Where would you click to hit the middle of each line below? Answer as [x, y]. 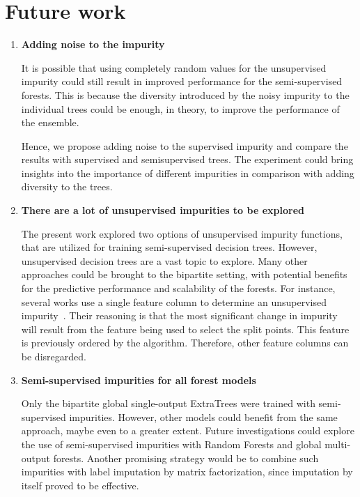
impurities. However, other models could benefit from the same [203, 416]
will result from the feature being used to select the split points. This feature [185, 329]
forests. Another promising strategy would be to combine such [186, 458]
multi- [338, 444]
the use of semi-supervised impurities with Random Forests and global [171, 444]
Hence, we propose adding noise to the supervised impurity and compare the [185, 145]
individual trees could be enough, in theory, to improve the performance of [180, 108]
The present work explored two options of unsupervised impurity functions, [182, 233]
